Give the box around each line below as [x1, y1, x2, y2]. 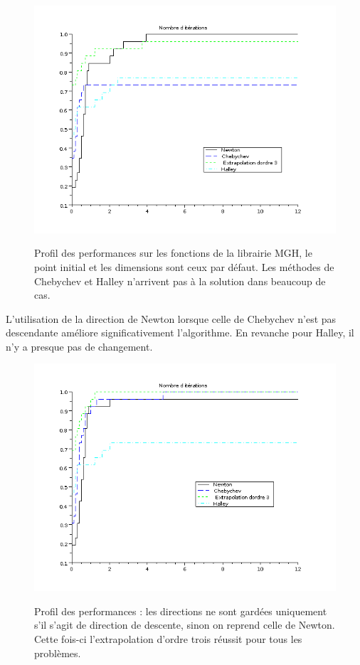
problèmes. [34, 645, 81, 660]
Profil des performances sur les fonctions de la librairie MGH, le [34, 245, 312, 260]
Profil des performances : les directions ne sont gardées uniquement [34, 603, 327, 618]
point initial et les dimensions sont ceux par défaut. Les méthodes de [34, 259, 334, 274]
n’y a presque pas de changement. [6, 339, 153, 353]
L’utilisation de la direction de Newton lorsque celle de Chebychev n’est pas [6, 311, 337, 326]
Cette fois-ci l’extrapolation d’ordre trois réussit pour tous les [34, 632, 302, 646]
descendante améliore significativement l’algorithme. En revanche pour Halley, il [6, 325, 354, 340]
